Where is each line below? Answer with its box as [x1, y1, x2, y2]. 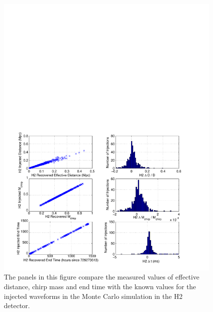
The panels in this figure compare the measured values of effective [4, 272, 199, 282]
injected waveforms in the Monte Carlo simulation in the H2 [4, 291, 183, 301]
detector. [4, 300, 30, 311]
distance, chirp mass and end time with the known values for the [4, 281, 196, 292]
